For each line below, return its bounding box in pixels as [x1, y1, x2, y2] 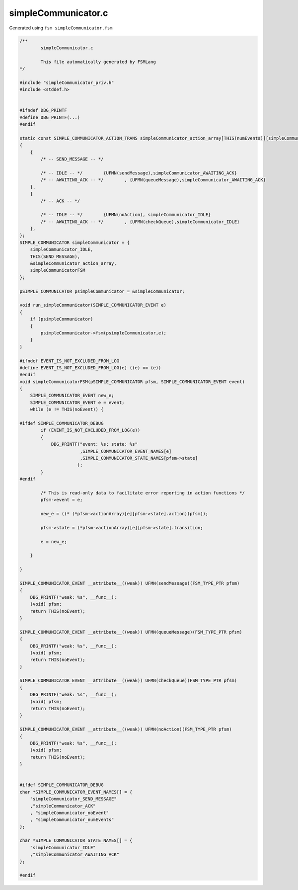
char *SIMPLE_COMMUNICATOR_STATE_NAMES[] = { [19, 838, 133, 843]
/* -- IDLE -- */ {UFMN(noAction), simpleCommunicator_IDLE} [40, 212, 211, 218]
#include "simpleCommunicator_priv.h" [19, 80, 114, 85]
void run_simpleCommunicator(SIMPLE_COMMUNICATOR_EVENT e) [19, 302, 166, 308]
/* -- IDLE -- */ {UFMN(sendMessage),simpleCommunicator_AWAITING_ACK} [40, 170, 237, 176]
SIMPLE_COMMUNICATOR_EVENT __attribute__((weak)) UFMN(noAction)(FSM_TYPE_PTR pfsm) [19, 727, 232, 732]
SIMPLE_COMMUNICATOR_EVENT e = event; [30, 400, 125, 405]
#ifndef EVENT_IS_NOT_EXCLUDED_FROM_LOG [19, 358, 119, 364]
